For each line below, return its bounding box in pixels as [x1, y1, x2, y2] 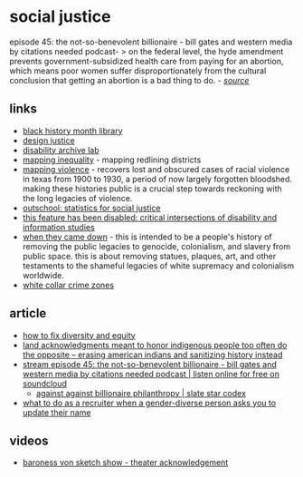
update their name [22, 406, 91, 418]
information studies [22, 221, 95, 232]
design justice [22, 134, 75, 146]
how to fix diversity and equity [22, 329, 136, 341]
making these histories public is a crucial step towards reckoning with [22, 183, 282, 194]
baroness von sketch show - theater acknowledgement [22, 457, 229, 468]
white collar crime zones [22, 279, 115, 290]
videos [9, 433, 49, 448]
